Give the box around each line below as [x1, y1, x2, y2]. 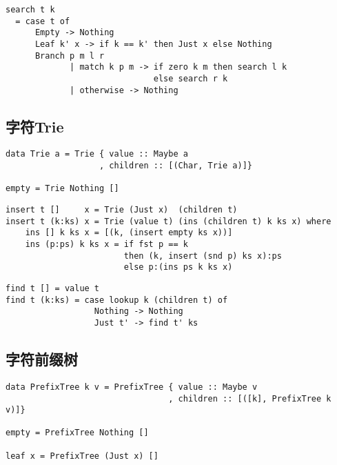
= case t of [15, 16, 70, 26]
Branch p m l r [34, 50, 105, 61]
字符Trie [6, 115, 64, 137]
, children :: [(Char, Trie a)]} [99, 161, 252, 171]
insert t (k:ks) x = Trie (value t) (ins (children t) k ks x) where [6, 216, 331, 226]
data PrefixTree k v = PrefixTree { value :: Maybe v [6, 382, 258, 392]
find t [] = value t [6, 284, 100, 294]
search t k [6, 5, 55, 14]
